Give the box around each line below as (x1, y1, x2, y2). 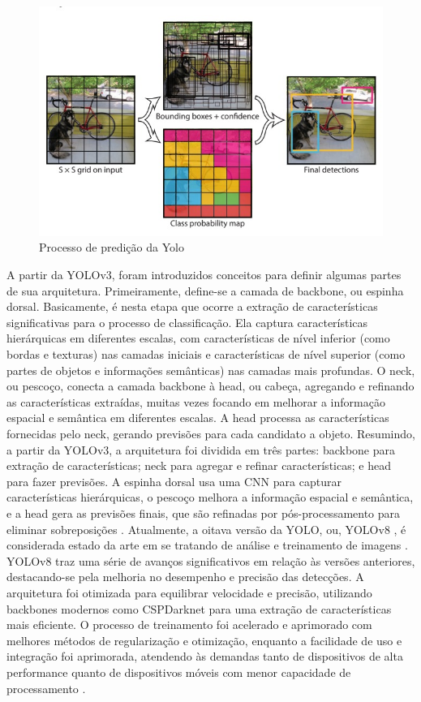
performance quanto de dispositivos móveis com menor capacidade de (6, 663, 351, 680)
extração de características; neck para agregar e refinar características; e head (6, 457, 391, 474)
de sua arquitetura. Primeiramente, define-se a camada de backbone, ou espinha (6, 282, 404, 299)
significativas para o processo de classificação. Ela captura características (6, 313, 368, 330)
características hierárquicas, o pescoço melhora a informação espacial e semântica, (6, 489, 414, 506)
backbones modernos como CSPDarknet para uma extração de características (6, 600, 392, 617)
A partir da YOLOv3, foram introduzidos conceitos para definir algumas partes (6, 266, 402, 283)
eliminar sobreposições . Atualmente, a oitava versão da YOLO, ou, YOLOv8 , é (6, 520, 406, 537)
